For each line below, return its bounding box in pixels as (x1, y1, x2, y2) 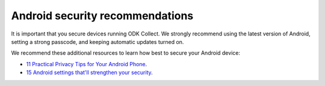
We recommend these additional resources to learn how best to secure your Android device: (11, 49, 241, 57)
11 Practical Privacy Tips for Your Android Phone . (26, 60, 147, 67)
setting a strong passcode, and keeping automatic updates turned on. (11, 38, 184, 45)
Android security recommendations (11, 9, 194, 22)
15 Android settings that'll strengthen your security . (26, 69, 153, 76)
